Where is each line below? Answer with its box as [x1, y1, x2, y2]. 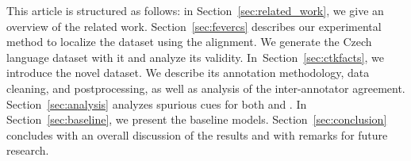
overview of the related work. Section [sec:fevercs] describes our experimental [6, 17, 382, 34]
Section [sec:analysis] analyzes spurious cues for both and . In [6, 95, 307, 112]
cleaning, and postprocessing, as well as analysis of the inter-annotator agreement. [6, 79, 405, 96]
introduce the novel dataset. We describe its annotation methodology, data [6, 64, 370, 81]
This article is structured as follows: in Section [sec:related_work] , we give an [6, 2, 384, 18]
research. [6, 142, 49, 159]
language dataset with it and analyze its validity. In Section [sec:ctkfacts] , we [6, 48, 384, 65]
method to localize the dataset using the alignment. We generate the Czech [6, 33, 372, 50]
